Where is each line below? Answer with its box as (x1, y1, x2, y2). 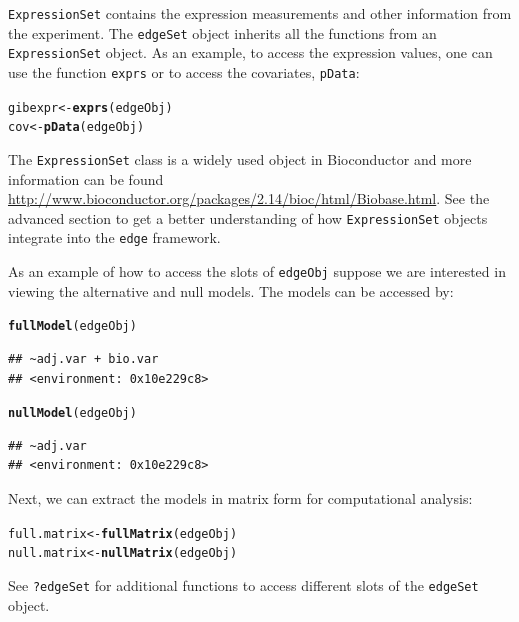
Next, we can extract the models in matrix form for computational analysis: (8, 488, 473, 509)
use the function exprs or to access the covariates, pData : (8, 61, 360, 82)
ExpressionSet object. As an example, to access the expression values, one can (8, 42, 493, 63)
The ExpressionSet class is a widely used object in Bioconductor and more (8, 148, 472, 169)
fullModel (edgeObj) (8, 319, 137, 334)
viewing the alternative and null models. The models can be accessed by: (8, 280, 454, 301)
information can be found (8, 168, 164, 189)
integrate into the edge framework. (8, 227, 221, 248)
